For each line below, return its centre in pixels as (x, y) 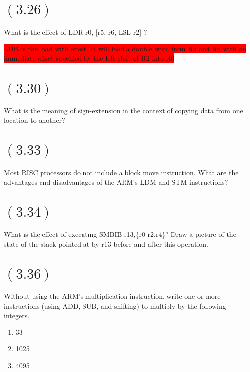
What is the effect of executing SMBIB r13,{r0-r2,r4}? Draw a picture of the (120, 234)
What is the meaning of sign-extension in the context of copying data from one (124, 110)
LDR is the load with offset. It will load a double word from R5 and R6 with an (125, 48)
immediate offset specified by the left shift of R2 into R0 (89, 58)
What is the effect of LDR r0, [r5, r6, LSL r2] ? (76, 31)
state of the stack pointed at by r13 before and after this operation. (106, 244)
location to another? (35, 120)
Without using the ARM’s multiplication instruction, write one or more (112, 296)
